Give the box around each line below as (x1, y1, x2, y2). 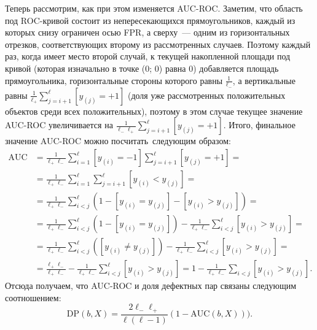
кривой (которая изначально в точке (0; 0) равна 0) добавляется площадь (5, 61, 279, 74)
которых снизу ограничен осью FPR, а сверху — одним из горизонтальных (5, 26, 290, 39)
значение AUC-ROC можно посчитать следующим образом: (5, 134, 231, 147)
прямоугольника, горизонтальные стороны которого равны (5, 74, 223, 86)
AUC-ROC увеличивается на (5, 118, 113, 131)
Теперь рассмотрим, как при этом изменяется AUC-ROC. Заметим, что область (5, 2, 303, 14)
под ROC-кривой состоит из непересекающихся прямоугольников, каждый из (5, 13, 295, 26)
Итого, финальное (229, 118, 295, 131)
